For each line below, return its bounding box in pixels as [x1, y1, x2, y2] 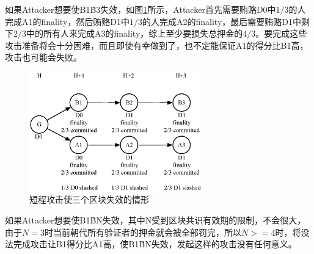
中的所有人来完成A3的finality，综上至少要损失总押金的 [26, 27, 243, 40]
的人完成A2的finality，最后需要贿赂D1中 [142, 15, 301, 27]
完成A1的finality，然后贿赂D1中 [5, 15, 130, 27]
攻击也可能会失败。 [5, 51, 82, 64]
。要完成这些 [255, 27, 307, 40]
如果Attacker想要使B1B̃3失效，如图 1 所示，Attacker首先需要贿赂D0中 [5, 3, 276, 15]
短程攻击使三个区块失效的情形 [29, 193, 149, 206]
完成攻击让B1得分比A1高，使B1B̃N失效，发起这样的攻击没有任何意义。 [13, 238, 297, 250]
